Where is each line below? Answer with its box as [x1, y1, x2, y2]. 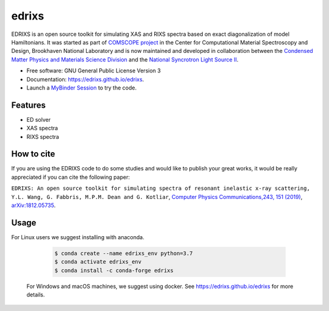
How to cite [11, 149, 55, 159]
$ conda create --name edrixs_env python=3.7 [54, 250, 193, 257]
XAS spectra [26, 125, 58, 132]
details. [26, 291, 45, 298]
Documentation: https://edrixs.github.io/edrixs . [26, 75, 144, 83]
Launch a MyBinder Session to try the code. [26, 84, 137, 91]
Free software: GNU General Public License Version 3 [26, 67, 161, 74]
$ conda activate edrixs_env [54, 259, 142, 265]
